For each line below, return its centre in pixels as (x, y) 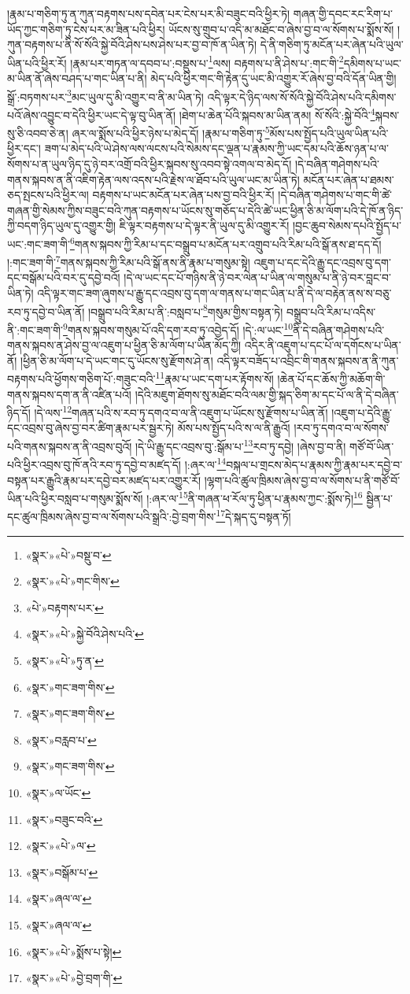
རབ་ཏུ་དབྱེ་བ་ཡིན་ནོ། (46, 311)
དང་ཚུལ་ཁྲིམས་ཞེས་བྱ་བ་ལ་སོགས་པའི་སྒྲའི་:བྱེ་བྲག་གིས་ (112, 516)
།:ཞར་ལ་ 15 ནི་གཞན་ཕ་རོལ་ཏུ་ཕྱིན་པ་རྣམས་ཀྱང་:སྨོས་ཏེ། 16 (255, 497)
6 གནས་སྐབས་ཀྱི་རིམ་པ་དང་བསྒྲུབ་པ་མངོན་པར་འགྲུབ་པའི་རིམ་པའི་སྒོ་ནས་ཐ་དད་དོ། (225, 242)
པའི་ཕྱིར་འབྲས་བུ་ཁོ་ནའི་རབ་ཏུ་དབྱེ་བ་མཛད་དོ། (94, 464)
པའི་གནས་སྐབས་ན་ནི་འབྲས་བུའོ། (70, 446)
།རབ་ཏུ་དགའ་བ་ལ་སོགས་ (341, 428)
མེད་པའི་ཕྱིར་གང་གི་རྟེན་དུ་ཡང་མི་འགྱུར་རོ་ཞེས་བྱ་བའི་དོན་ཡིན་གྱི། (273, 78)
